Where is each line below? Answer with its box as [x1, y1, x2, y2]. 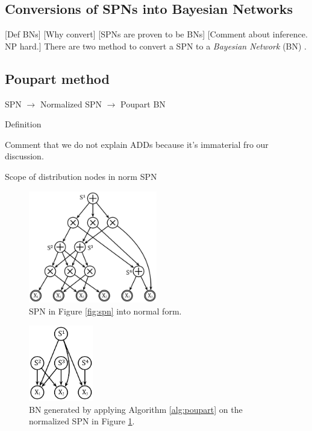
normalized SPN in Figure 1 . [29, 415, 135, 427]
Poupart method [5, 69, 110, 88]
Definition [5, 118, 42, 130]
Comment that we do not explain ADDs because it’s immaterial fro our [5, 138, 269, 150]
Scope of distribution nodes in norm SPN [5, 170, 157, 182]
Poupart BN [120, 97, 166, 110]
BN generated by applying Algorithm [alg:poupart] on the [29, 403, 243, 415]
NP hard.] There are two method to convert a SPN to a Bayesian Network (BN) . [5, 39, 307, 52]
